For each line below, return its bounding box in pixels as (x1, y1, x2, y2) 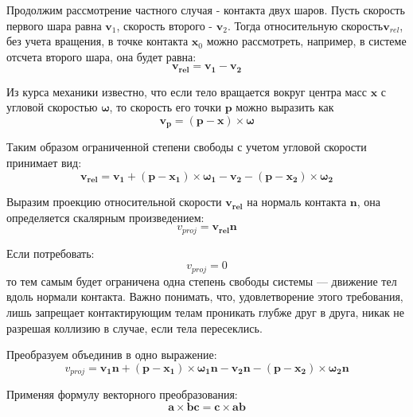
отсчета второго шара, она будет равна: (6, 48, 197, 64)
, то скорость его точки (109, 99, 221, 115)
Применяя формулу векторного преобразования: (6, 386, 238, 403)
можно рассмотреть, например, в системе (206, 33, 407, 49)
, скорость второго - (116, 17, 213, 33)
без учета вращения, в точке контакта (6, 33, 189, 49)
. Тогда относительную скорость (227, 17, 384, 33)
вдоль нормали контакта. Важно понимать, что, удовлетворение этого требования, (6, 288, 403, 305)
